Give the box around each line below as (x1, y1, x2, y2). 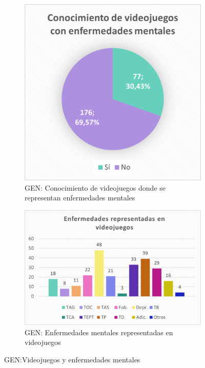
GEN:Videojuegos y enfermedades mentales (4, 354, 140, 364)
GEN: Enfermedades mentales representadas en (25, 326, 173, 337)
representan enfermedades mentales (25, 192, 135, 203)
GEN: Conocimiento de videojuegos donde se (25, 182, 166, 193)
